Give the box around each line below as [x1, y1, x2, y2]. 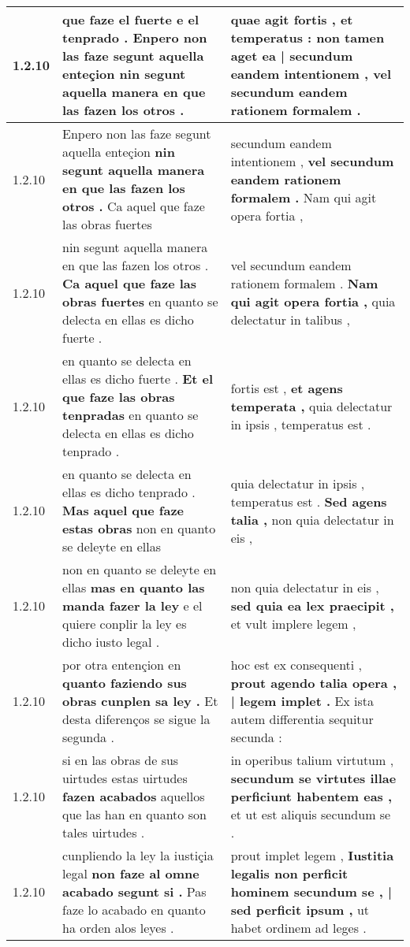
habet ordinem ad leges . [230, 919, 367, 937]
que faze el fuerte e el [62, 10, 199, 28]
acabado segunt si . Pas [62, 882, 207, 901]
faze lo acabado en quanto [62, 901, 206, 919]
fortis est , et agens [230, 378, 343, 397]
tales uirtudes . [62, 823, 145, 841]
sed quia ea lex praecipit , [230, 596, 394, 615]
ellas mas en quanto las [62, 578, 205, 596]
